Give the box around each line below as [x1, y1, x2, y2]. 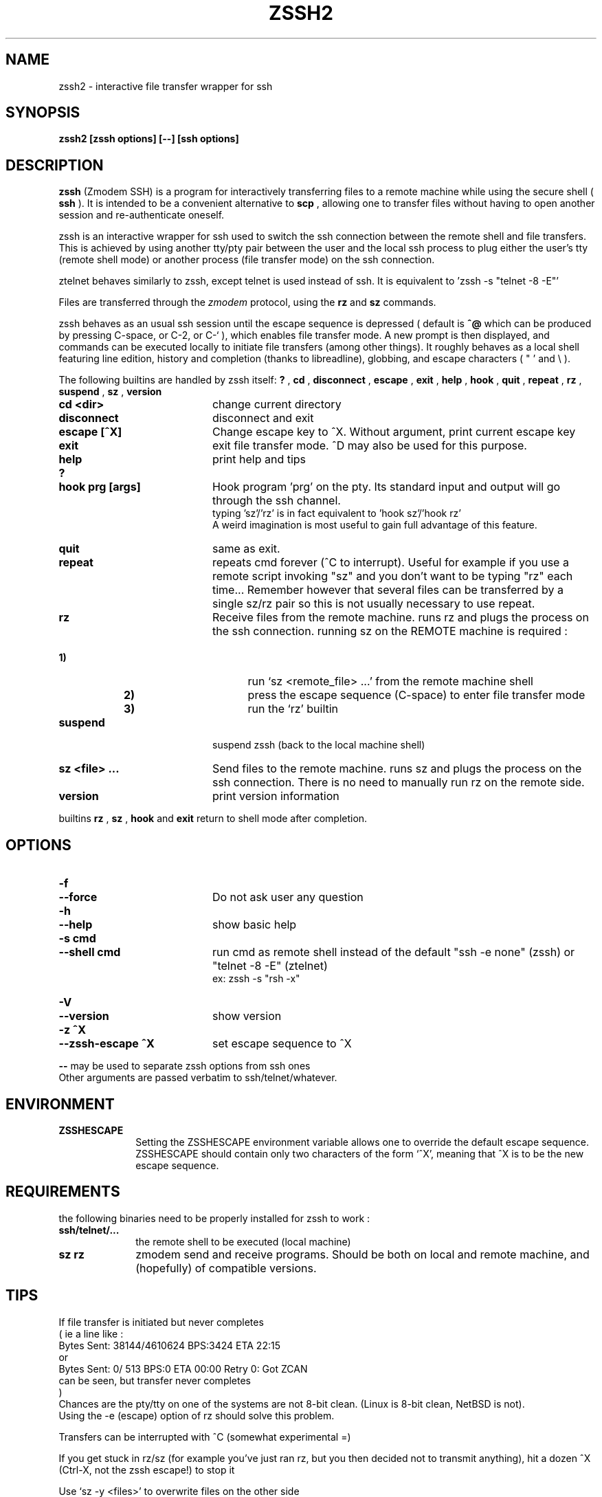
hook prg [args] [58, 480, 141, 494]
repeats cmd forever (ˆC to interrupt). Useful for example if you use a [212, 555, 569, 570]
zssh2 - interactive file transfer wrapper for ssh [58, 80, 273, 92]
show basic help [212, 918, 297, 932]
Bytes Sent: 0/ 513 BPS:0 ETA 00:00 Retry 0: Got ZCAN [58, 1362, 308, 1375]
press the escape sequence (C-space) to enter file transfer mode [247, 688, 586, 702]
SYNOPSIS [5, 104, 80, 122]
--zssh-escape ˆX [58, 1036, 155, 1051]
